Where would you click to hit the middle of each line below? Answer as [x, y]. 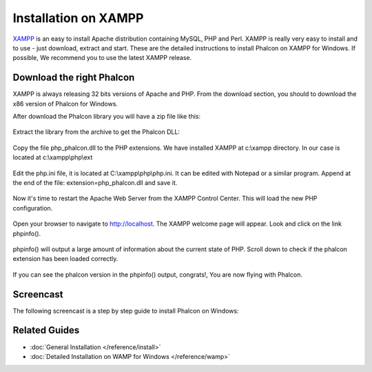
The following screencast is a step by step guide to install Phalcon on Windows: [126, 311]
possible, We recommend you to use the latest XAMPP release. [102, 58]
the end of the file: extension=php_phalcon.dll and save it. [95, 182]
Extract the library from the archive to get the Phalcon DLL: [96, 132]
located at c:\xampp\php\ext [53, 157]
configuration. [33, 208]
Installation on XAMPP [78, 18]
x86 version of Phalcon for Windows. [65, 104]
